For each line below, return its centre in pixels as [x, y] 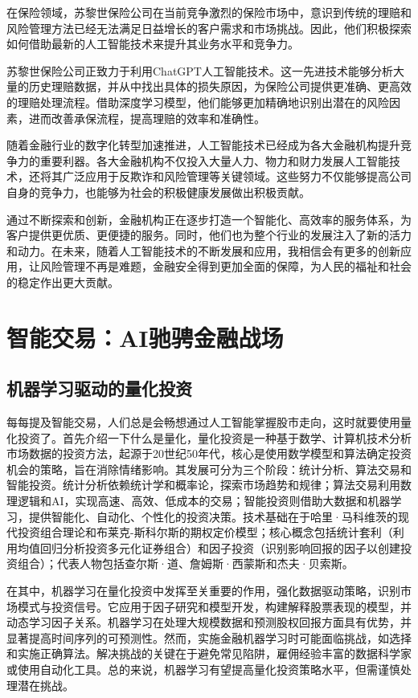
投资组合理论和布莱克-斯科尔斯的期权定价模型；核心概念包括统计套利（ [205, 532]
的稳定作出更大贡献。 [63, 282]
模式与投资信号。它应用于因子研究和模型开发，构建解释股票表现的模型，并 [214, 606]
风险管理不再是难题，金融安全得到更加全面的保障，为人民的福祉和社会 [225, 266]
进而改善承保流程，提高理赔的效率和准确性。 [147, 118]
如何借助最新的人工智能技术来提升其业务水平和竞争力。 [153, 44]
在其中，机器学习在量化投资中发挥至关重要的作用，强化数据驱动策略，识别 [203, 591]
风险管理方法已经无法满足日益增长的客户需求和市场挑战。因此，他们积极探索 [209, 28]
